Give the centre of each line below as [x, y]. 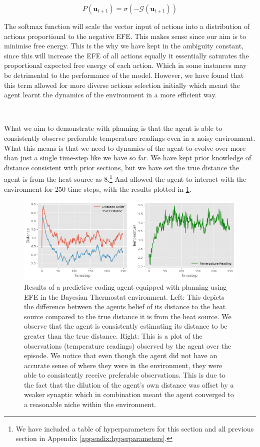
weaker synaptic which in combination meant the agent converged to [129, 394]
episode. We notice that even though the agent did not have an [121, 355]
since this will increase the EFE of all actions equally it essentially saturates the [126, 55]
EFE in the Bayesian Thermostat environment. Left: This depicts [124, 296]
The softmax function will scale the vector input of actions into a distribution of [127, 26]
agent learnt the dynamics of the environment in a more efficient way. [110, 95]
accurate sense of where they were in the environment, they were [123, 365]
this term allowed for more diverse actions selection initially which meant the [122, 85]
